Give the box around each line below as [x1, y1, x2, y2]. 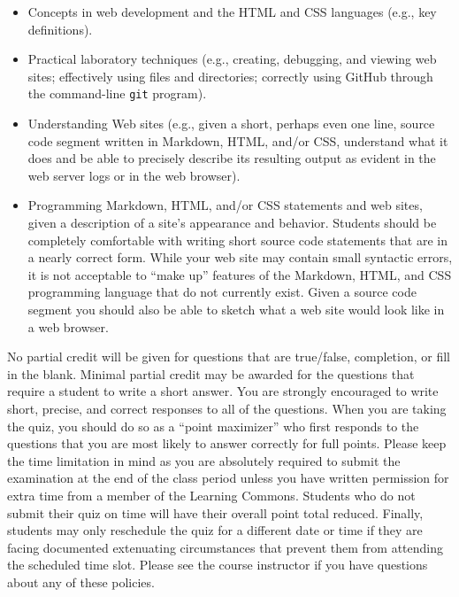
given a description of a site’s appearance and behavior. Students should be [27, 213, 437, 231]
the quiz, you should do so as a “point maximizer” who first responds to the [7, 416, 419, 435]
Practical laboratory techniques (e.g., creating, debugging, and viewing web [27, 50, 437, 68]
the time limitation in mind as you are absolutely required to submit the [7, 451, 401, 469]
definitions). [27, 19, 93, 38]
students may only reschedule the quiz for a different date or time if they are [7, 521, 423, 539]
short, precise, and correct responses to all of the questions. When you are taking [7, 399, 447, 417]
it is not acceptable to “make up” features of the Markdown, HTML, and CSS [27, 265, 452, 283]
